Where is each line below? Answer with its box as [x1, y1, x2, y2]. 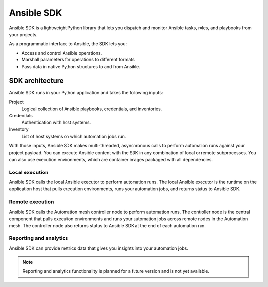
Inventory [9, 126, 29, 132]
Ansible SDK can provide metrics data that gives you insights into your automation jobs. [9, 245, 189, 251]
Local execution [9, 169, 49, 175]
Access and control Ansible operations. [21, 50, 102, 56]
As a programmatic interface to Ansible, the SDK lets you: [9, 41, 127, 47]
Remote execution [9, 198, 54, 205]
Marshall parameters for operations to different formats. [21, 57, 136, 63]
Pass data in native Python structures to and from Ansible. [21, 63, 141, 69]
